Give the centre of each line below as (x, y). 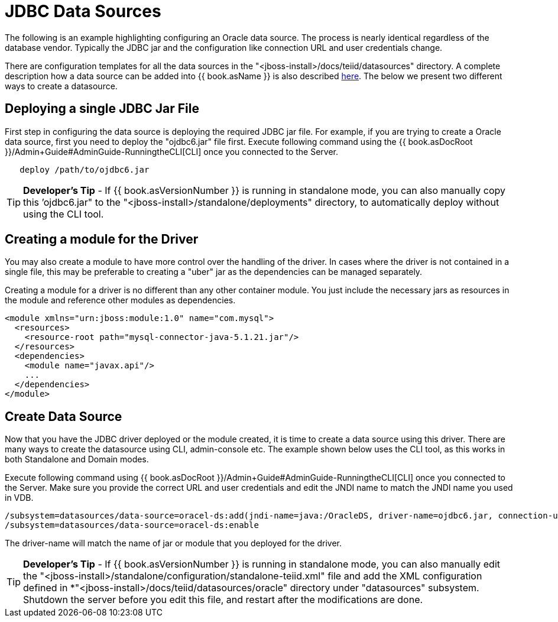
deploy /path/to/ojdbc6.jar (85, 169)
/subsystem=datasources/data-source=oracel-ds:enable (132, 525)
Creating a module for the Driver (102, 239)
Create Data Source (64, 416)
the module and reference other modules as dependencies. (120, 300)
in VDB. (19, 498)
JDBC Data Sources (83, 11)
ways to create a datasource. (61, 86)
